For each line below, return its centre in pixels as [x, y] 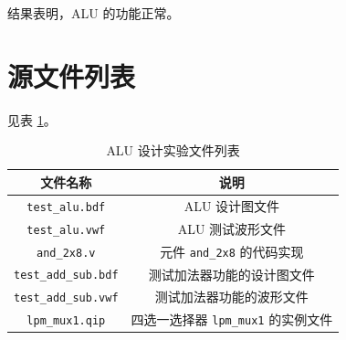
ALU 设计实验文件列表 [173, 150]
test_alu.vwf [66, 230]
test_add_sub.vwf [66, 298]
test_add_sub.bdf [66, 276]
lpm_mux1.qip [66, 321]
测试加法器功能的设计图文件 [231, 274]
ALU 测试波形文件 [232, 228]
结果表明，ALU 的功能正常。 [94, 13]
